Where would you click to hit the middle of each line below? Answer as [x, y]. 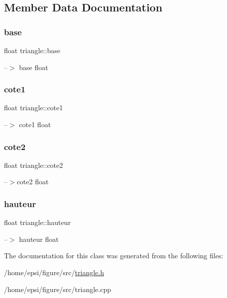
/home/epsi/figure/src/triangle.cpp [57, 289]
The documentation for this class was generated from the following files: [114, 256]
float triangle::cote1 [34, 108]
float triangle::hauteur [37, 222]
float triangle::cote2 [34, 165]
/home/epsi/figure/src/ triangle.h [54, 272]
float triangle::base [32, 50]
